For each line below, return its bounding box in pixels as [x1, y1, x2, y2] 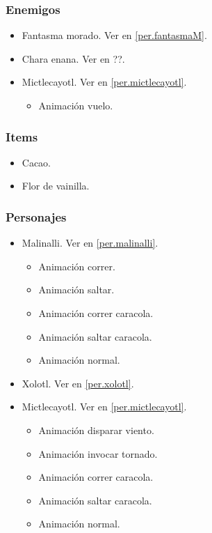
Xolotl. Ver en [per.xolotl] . [22, 376, 134, 390]
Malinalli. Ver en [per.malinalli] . [22, 235, 158, 250]
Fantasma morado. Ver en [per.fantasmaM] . [22, 28, 207, 43]
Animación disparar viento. [38, 422, 154, 437]
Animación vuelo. [38, 98, 113, 112]
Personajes [6, 208, 67, 225]
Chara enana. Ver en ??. [22, 51, 125, 65]
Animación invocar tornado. [38, 446, 158, 461]
